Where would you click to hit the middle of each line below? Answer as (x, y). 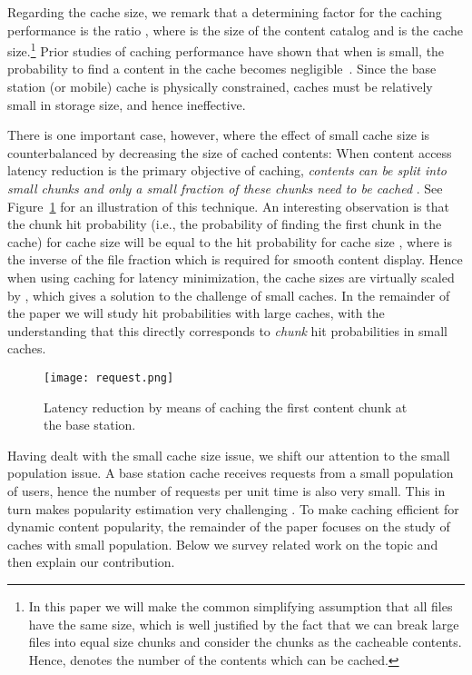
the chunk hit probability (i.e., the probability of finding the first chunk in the (225, 224)
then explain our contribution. (91, 562)
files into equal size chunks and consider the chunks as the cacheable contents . (245, 642)
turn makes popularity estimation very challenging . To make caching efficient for (233, 508)
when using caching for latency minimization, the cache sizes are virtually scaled (231, 277)
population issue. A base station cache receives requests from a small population (231, 473)
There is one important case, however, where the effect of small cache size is (219, 135)
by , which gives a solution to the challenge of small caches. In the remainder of (229, 295)
